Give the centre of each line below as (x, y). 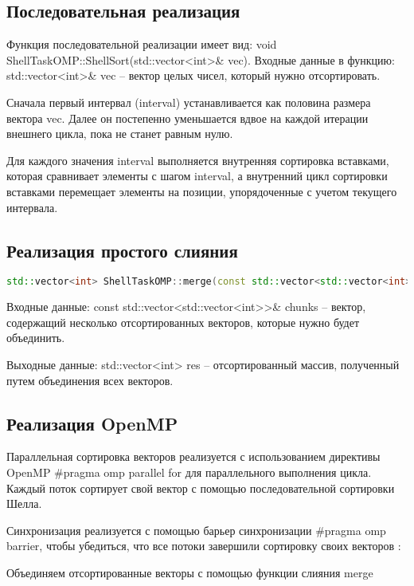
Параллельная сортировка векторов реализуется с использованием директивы (193, 456)
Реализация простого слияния (122, 250)
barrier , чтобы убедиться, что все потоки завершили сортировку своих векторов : (204, 546)
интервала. (32, 207)
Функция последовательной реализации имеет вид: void (142, 44)
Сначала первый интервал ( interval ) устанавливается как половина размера (189, 102)
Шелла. (24, 503)
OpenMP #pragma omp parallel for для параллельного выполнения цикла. (189, 472)
